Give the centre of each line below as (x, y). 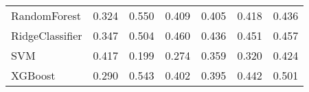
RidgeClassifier (47, 35)
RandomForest (46, 15)
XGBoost (33, 75)
